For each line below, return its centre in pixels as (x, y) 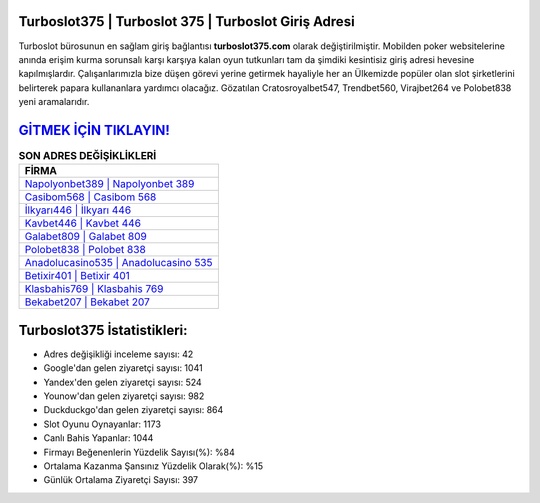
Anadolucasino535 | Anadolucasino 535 (118, 263)
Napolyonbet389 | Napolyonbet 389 (109, 184)
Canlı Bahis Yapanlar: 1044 (98, 438)
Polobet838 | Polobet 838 (85, 250)
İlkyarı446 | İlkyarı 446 (78, 210)
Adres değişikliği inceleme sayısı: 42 (118, 354)
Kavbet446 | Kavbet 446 (83, 223)
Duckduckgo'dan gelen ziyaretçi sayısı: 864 (133, 410)
